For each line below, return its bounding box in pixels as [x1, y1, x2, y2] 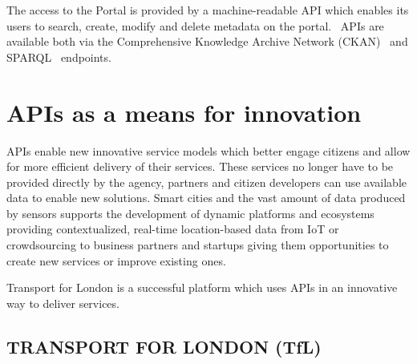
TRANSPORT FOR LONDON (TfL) [6, 334, 322, 358]
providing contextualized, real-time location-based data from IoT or [6, 220, 339, 237]
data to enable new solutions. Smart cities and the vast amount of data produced [6, 189, 406, 206]
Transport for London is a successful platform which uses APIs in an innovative [6, 279, 398, 296]
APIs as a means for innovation [6, 95, 362, 128]
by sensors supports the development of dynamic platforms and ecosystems [6, 204, 374, 221]
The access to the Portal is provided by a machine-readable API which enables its [6, 2, 409, 18]
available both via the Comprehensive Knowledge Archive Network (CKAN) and [6, 33, 408, 50]
